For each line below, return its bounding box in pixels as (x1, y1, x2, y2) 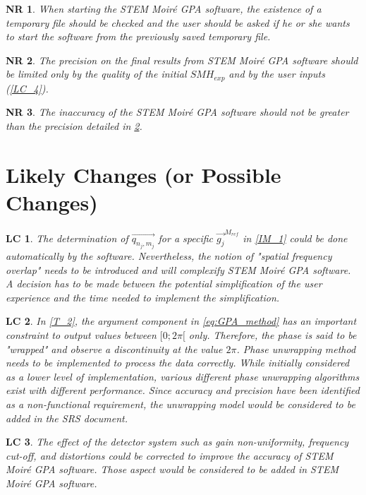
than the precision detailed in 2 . (6, 119, 142, 133)
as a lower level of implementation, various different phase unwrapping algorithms (6, 369, 360, 383)
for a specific (158, 230, 214, 245)
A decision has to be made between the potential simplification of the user (6, 276, 322, 291)
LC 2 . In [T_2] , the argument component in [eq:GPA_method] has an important (6, 314, 357, 328)
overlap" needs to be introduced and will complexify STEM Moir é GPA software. (6, 262, 351, 277)
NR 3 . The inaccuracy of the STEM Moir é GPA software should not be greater (6, 105, 349, 119)
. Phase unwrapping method (236, 341, 356, 356)
